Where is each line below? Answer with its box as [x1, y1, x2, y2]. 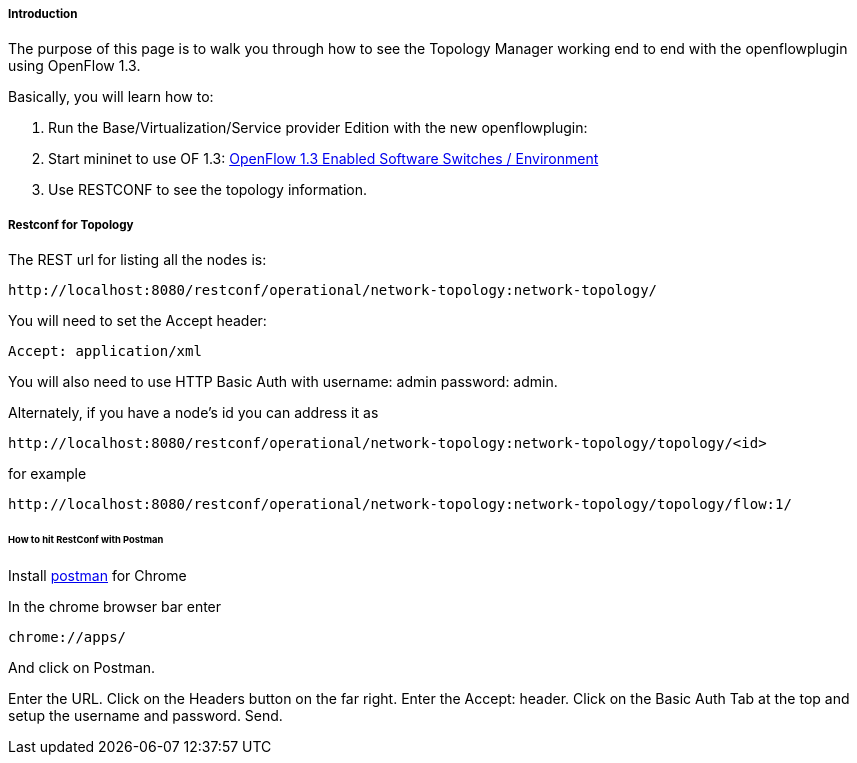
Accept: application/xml [8, 343, 202, 360]
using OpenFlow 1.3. [8, 57, 141, 75]
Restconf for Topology [8, 217, 134, 232]
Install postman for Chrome [8, 566, 187, 584]
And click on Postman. [8, 658, 156, 676]
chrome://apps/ [8, 628, 127, 645]
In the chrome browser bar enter [8, 597, 222, 615]
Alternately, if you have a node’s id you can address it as [8, 404, 379, 422]
